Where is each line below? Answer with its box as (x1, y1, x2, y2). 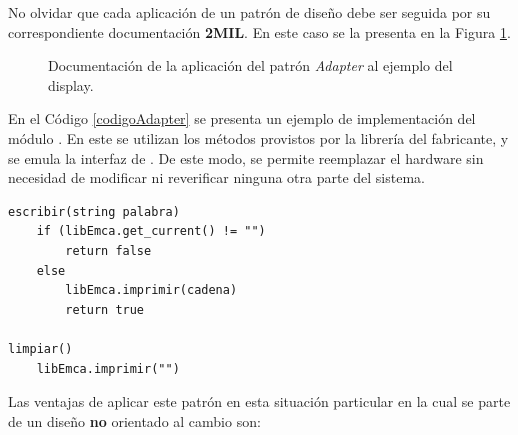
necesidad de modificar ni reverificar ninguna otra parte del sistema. (8, 167, 425, 188)
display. (48, 74, 94, 95)
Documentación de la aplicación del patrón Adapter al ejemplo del (48, 55, 453, 76)
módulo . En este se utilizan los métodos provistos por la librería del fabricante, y (8, 127, 509, 148)
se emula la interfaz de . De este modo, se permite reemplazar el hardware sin (8, 147, 484, 168)
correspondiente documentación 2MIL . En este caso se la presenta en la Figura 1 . (8, 21, 511, 42)
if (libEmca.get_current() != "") (36, 224, 266, 239)
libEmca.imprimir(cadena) (65, 283, 238, 298)
